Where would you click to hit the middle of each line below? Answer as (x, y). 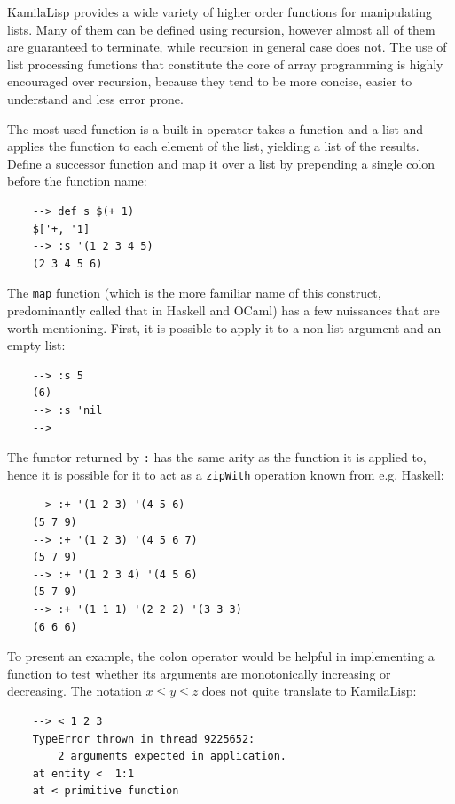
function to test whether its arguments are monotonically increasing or (199, 673)
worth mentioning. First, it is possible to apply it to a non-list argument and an (224, 327)
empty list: (36, 345)
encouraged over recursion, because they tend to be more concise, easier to (210, 81)
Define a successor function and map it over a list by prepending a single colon (221, 163)
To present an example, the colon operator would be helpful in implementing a (221, 656)
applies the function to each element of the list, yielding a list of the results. (213, 146)
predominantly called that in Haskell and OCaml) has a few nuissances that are (224, 310)
